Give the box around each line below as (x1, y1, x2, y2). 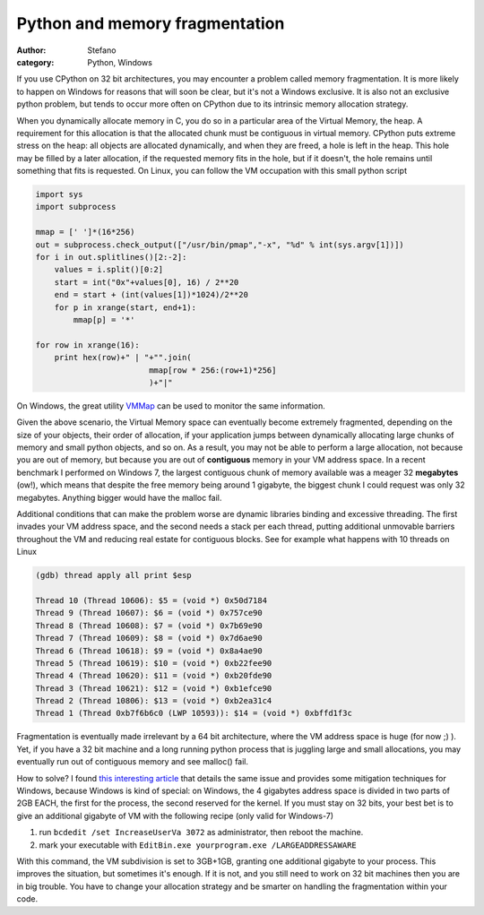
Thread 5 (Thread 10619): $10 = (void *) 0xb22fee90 (35, 658, 272, 668)
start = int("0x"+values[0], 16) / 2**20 (54, 277, 239, 287)
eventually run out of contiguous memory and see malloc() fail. (16, 756, 249, 767)
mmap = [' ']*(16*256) (35, 227, 135, 237)
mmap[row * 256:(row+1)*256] (148, 365, 277, 375)
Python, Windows (87, 56, 152, 67)
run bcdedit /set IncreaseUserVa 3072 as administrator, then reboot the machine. (39, 827, 364, 838)
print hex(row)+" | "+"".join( (54, 352, 192, 363)
